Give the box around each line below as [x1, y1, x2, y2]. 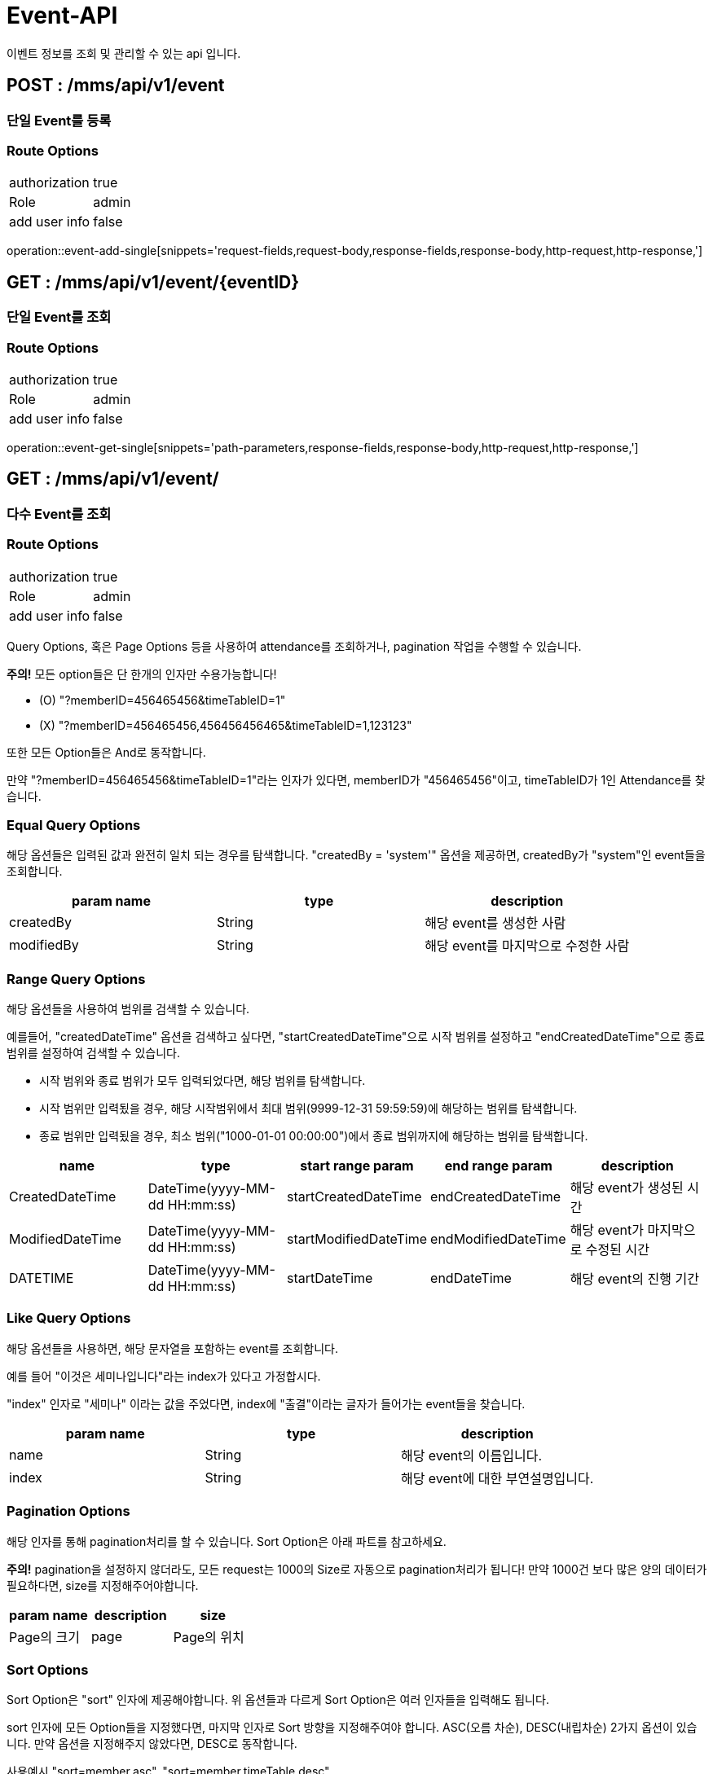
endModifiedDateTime [430, 1231, 566, 1248]
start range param [300, 1157, 414, 1175]
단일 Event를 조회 [7, 309, 112, 326]
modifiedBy [9, 937, 79, 954]
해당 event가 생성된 [570, 1179, 684, 1197]
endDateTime [430, 1270, 512, 1287]
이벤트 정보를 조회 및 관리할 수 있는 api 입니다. [7, 46, 241, 60]
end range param [444, 1157, 552, 1175]
